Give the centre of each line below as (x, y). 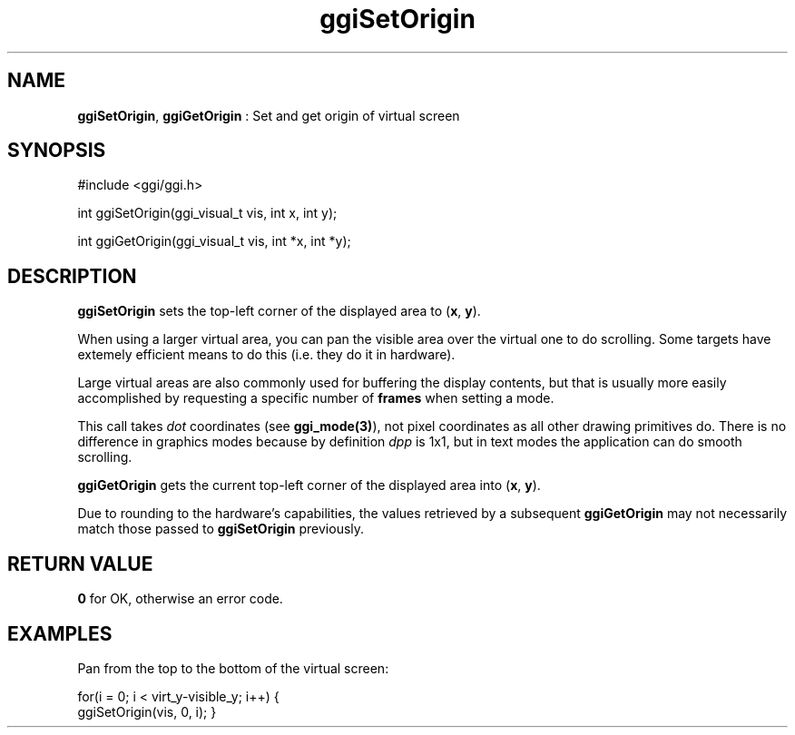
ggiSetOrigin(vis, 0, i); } (147, 711)
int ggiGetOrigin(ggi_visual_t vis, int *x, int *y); (214, 241)
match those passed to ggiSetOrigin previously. (221, 529)
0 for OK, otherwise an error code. (180, 599)
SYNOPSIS (57, 151)
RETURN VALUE (80, 563)
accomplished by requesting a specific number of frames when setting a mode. (316, 398)
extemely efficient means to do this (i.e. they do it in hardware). (266, 355)
